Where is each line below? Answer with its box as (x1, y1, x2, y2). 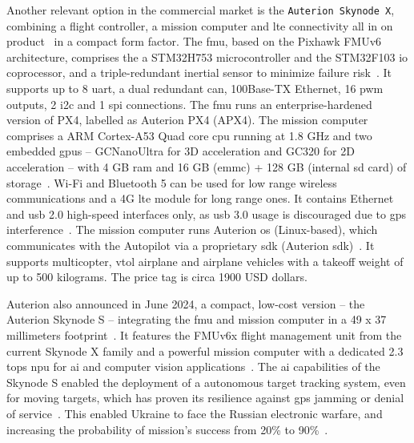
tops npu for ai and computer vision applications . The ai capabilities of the (6, 358, 380, 375)
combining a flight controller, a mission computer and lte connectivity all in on (6, 17, 393, 34)
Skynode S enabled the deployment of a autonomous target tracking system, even (6, 373, 406, 390)
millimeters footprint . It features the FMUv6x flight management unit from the (6, 326, 402, 343)
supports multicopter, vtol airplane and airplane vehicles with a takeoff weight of (6, 252, 404, 269)
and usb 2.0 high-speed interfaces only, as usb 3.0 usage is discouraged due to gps (6, 205, 406, 222)
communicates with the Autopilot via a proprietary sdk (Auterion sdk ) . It (6, 236, 375, 253)
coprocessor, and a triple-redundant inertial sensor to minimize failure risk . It (6, 64, 392, 81)
